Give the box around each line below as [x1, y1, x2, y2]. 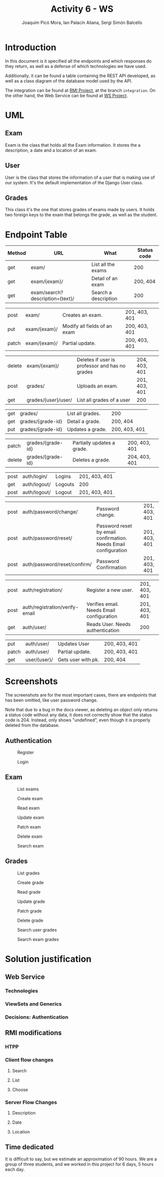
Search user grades [17, 927, 57, 933]
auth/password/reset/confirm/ [22, 561, 92, 568]
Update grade [17, 898, 45, 904]
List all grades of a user [76, 397, 130, 404]
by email [96, 529, 116, 536]
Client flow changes [5, 1057, 54, 1064]
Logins [55, 473, 71, 480]
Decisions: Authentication [5, 1013, 68, 1020]
